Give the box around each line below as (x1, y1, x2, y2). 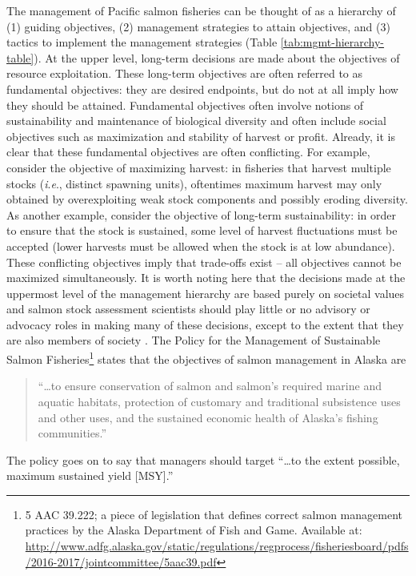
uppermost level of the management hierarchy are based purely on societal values (6, 284, 405, 301)
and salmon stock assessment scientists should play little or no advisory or (6, 300, 370, 317)
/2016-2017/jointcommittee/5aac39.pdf (25, 553, 217, 570)
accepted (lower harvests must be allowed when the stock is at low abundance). (6, 237, 395, 254)
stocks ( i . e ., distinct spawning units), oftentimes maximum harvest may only (6, 175, 382, 191)
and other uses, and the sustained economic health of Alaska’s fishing (38, 409, 378, 425)
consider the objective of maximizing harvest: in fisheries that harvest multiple (6, 159, 391, 175)
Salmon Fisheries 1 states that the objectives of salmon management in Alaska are (6, 348, 406, 367)
